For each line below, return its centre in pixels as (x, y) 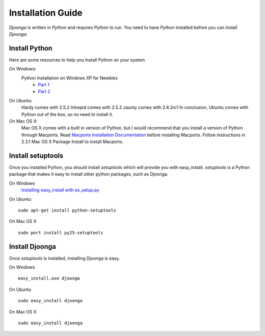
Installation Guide (46, 13)
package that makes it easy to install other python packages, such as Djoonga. (89, 174)
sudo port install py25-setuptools (61, 232)
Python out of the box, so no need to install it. (67, 114)
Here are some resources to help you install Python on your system (77, 60)
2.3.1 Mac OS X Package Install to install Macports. (72, 142)
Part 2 (44, 92)
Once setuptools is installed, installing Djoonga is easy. (65, 258)
